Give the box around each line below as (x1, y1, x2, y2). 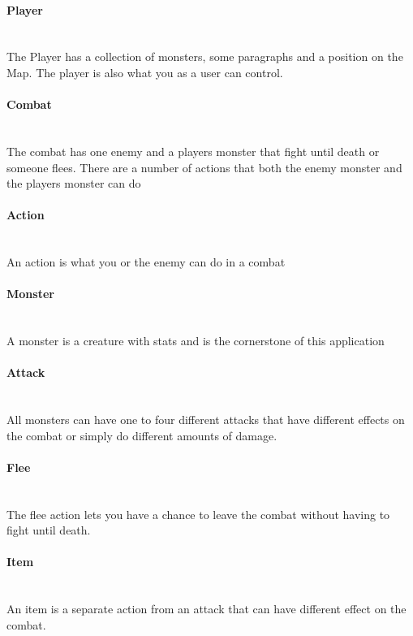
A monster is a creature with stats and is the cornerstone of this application (6, 332, 385, 349)
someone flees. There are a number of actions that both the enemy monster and (6, 158, 402, 175)
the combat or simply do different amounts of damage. (6, 426, 277, 443)
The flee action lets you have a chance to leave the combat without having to (6, 505, 390, 522)
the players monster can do (6, 175, 141, 192)
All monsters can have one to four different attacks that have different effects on (6, 411, 405, 428)
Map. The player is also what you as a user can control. (6, 63, 283, 80)
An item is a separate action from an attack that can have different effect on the (6, 600, 407, 617)
